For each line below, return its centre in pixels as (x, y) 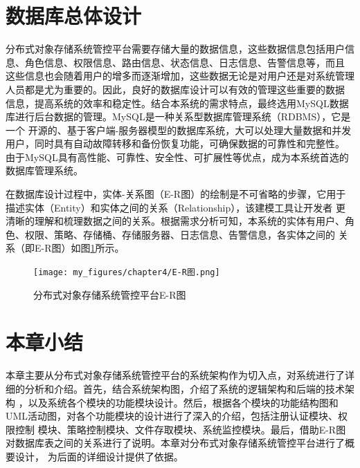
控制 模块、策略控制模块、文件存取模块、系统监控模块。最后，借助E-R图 (180, 429)
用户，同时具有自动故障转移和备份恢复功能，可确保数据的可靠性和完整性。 (175, 143)
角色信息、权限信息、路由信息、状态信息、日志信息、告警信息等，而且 (184, 62)
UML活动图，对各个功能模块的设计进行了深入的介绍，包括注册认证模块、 (172, 416)
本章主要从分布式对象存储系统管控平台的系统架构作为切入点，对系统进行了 (175, 375)
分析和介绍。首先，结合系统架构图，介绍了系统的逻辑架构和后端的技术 (184, 389)
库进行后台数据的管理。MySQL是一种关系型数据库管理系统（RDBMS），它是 (178, 116)
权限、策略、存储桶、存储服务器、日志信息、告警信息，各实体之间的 (180, 234)
